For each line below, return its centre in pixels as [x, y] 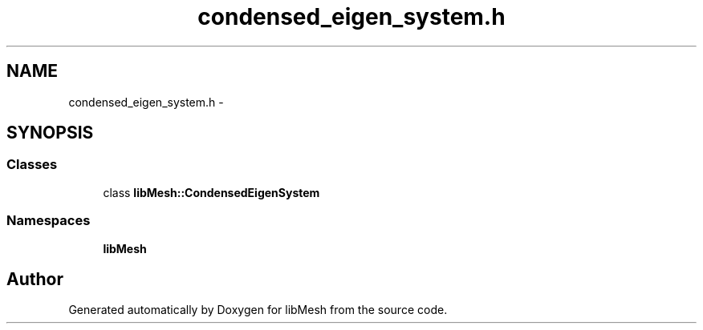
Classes [32, 165]
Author [35, 279]
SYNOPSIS [50, 133]
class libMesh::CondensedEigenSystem [211, 192]
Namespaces [49, 221]
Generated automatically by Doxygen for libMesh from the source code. [258, 310]
